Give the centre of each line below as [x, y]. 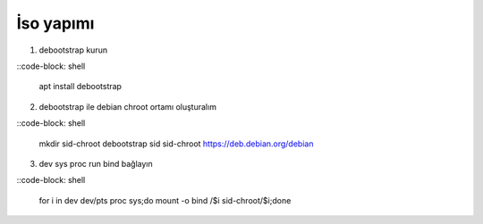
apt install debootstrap [80, 87]
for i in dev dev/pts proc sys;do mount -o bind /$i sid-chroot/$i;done [165, 200]
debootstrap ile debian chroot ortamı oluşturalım [127, 106]
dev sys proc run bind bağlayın [96, 163]
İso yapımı [55, 23]
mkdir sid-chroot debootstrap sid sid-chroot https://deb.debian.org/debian [176, 144]
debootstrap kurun [73, 50]
